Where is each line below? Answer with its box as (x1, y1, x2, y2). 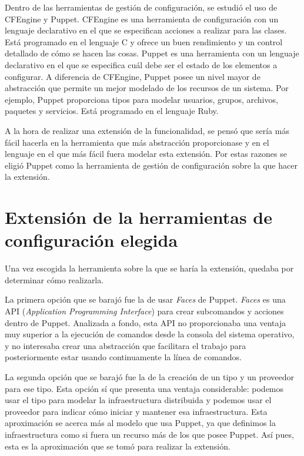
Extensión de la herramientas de (5, 205, 272, 229)
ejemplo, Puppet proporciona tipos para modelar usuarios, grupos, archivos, (5, 93, 278, 105)
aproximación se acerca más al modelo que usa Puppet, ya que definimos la (5, 417, 276, 429)
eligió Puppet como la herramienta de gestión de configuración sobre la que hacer (5, 159, 298, 171)
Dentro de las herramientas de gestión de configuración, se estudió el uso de (5, 1, 278, 13)
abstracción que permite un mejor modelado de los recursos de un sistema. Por (5, 82, 289, 94)
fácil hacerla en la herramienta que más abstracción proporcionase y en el (5, 136, 269, 148)
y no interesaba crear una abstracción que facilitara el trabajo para (5, 339, 246, 351)
